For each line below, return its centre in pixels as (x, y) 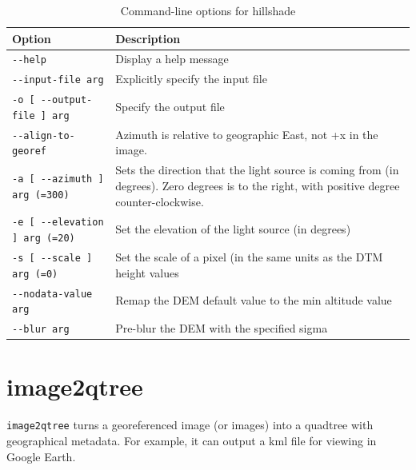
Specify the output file (170, 107)
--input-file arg (58, 80)
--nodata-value (52, 294)
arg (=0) (35, 274)
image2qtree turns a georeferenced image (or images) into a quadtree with (190, 425)
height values (147, 272)
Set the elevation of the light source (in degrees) (233, 229)
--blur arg (41, 330)
